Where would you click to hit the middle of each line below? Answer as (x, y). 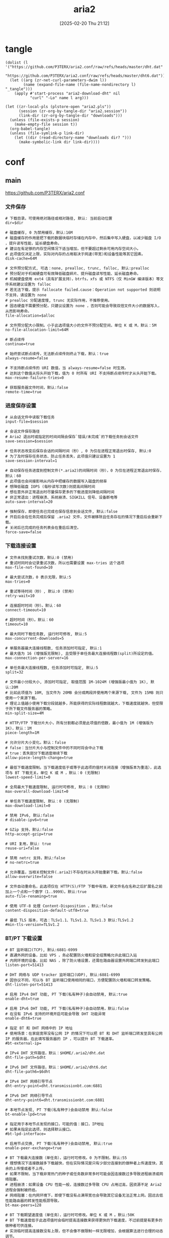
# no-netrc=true (22, 862)
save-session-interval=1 (31, 461)
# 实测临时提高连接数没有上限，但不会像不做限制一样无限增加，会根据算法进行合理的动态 (84, 1231)
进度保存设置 (21, 405)
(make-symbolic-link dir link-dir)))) (59, 142)
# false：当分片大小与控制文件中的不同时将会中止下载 (54, 748)
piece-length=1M (22, 733)
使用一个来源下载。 (22, 698)
